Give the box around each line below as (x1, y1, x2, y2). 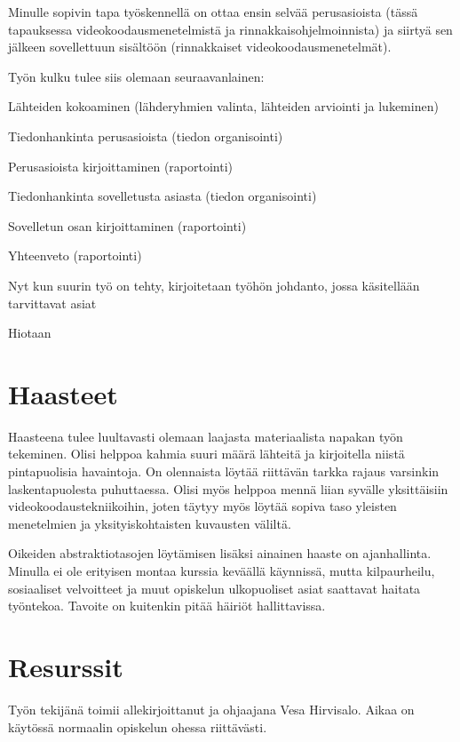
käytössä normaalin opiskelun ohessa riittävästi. (8, 717, 267, 736)
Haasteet (8, 375, 118, 411)
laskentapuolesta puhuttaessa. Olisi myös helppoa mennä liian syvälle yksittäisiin (8, 479, 448, 498)
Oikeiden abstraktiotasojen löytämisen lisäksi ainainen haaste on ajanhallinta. (8, 544, 432, 562)
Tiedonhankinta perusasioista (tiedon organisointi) (8, 126, 283, 145)
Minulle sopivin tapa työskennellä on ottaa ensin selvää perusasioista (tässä (8, 3, 418, 20)
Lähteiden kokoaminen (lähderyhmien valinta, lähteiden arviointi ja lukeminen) (8, 97, 439, 116)
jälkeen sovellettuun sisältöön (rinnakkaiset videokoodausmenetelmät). (8, 37, 392, 56)
